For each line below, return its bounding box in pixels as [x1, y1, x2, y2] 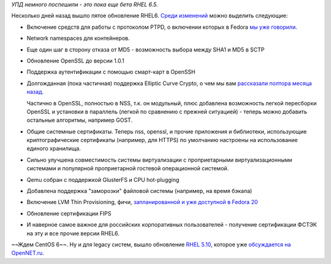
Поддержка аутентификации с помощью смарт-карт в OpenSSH [26, 68, 196, 76]
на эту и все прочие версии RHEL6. [26, 230, 120, 237]
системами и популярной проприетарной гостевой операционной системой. [26, 165, 229, 172]
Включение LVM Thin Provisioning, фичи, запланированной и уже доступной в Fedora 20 [26, 198, 258, 206]
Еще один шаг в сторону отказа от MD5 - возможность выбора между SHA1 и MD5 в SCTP [26, 46, 265, 53]
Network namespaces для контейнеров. [26, 34, 130, 42]
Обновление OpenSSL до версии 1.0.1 [26, 57, 125, 64]
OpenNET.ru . [11, 249, 44, 257]
